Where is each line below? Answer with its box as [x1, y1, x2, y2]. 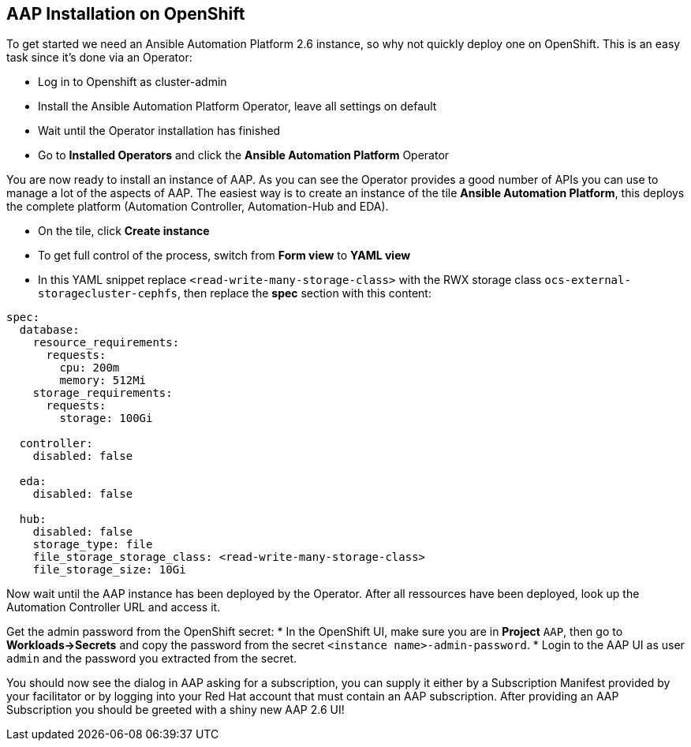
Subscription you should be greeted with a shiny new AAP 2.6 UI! [6, 703, 345, 717]
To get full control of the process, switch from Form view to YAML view [38, 248, 411, 263]
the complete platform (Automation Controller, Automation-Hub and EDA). [6, 200, 389, 214]
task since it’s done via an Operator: [6, 50, 192, 65]
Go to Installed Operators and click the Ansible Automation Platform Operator [38, 148, 450, 162]
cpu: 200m [59, 361, 120, 375]
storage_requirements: [32, 387, 173, 400]
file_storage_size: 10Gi [32, 563, 186, 577]
